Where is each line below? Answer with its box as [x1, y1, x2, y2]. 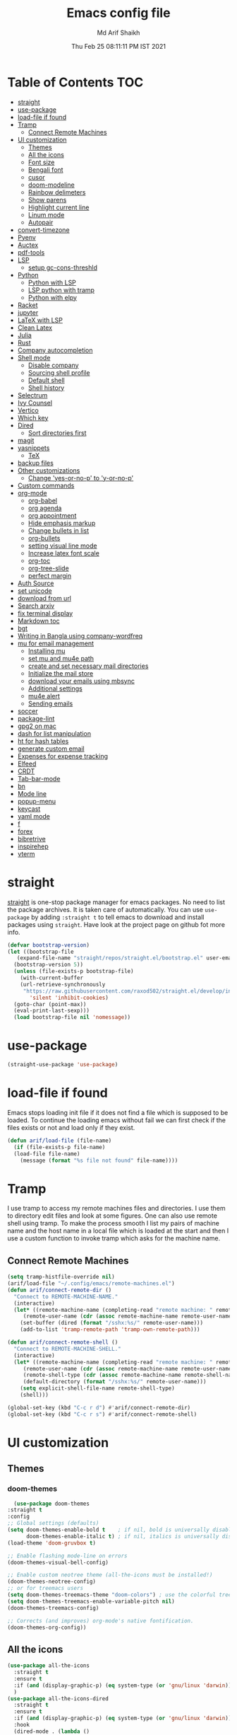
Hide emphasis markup [28, 519, 96, 527]
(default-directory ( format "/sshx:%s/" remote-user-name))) [23, 1378, 207, 1385]
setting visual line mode [28, 541, 97, 550]
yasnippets [17, 444, 50, 452]
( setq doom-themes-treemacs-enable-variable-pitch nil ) [7, 1598, 175, 1605]
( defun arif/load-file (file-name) [7, 1137, 112, 1144]
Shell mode [17, 353, 51, 362]
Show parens [28, 195, 67, 204]
